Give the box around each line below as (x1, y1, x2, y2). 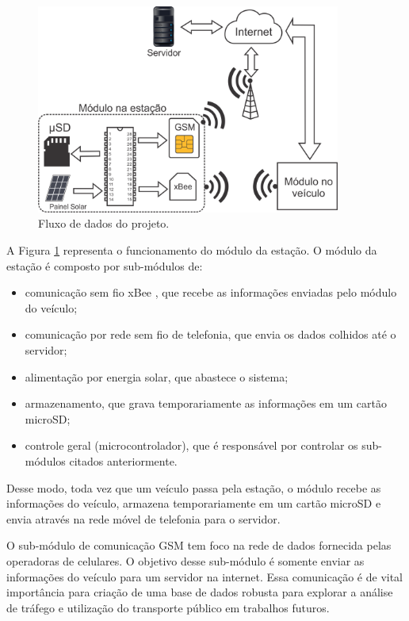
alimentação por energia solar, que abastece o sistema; (25, 368, 289, 385)
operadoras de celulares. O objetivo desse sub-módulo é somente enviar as (6, 552, 365, 569)
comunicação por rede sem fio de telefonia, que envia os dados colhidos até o (25, 326, 396, 343)
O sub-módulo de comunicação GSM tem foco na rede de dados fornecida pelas (6, 537, 392, 554)
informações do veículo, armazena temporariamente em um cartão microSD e (6, 495, 381, 512)
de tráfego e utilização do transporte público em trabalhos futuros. (6, 599, 330, 615)
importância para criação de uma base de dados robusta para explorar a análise (6, 584, 393, 600)
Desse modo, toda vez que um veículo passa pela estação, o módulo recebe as (6, 479, 381, 496)
